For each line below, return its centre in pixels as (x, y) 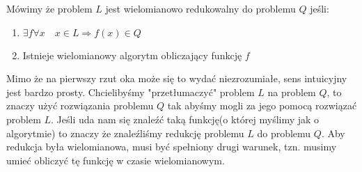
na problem (292, 92)
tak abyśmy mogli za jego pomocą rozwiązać (262, 105)
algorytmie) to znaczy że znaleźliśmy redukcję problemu (125, 133)
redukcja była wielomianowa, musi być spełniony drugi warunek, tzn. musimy (172, 147)
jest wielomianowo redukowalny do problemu (200, 8)
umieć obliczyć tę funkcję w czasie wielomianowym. (116, 160)
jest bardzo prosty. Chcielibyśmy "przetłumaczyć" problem (131, 92)
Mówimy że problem (49, 8)
